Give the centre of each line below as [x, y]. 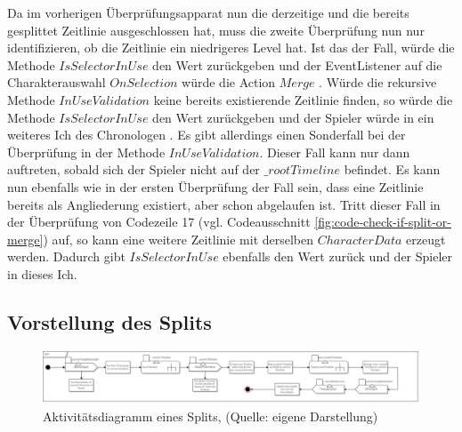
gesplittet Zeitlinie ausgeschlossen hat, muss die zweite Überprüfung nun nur [216, 30]
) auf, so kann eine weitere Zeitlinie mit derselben [178, 239]
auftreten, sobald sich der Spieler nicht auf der [134, 169]
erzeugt [426, 239]
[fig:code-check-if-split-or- [383, 222]
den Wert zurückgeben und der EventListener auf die [297, 64]
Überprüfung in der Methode [86, 152]
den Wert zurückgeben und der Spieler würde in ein [293, 117]
